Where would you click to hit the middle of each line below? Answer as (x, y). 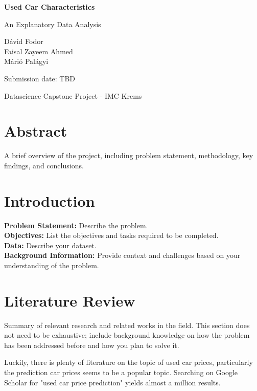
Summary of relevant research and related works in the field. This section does (127, 325)
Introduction (50, 200)
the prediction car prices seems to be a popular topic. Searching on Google (121, 372)
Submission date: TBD (40, 78)
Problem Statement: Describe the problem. (76, 225)
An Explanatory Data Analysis (53, 24)
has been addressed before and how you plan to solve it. (92, 345)
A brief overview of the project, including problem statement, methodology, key (129, 155)
